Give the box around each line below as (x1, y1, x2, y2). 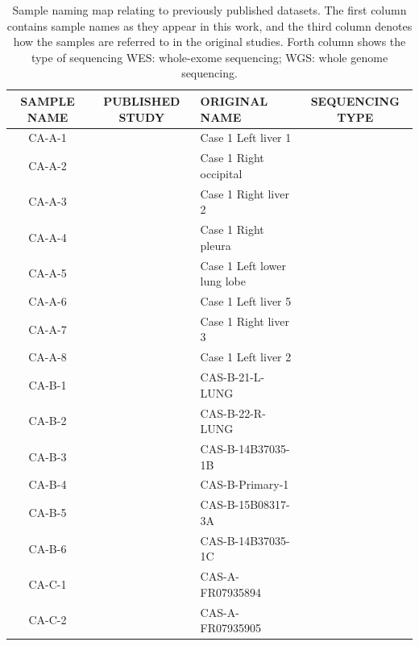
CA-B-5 (28, 504, 67, 521)
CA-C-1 (28, 575, 67, 592)
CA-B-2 (28, 412, 67, 429)
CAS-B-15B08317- (200, 496, 290, 513)
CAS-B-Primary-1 (200, 476, 289, 493)
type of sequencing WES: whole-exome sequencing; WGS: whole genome (31, 48, 388, 65)
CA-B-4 (28, 476, 67, 493)
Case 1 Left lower (200, 256, 287, 273)
